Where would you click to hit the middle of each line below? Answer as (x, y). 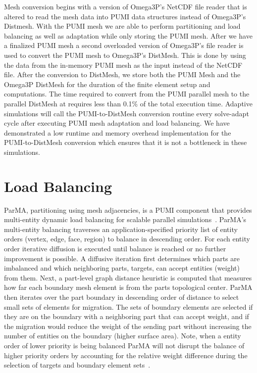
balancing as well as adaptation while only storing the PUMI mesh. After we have (128, 35)
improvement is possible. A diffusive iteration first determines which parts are (122, 258)
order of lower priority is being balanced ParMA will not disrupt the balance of (124, 345)
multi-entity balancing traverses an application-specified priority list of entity (121, 229)
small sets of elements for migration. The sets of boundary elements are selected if (128, 306)
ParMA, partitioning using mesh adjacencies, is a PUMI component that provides (128, 210)
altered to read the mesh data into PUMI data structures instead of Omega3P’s (125, 16)
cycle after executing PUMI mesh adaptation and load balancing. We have (117, 123)
